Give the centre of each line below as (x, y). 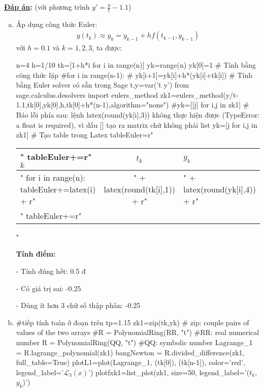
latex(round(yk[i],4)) (220, 189)
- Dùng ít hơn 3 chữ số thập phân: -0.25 (78, 305)
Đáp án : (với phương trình (47, 7)
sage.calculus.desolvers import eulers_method (87, 94)
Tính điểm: (36, 254)
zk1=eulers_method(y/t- (199, 94)
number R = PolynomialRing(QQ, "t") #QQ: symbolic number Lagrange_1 (134, 342)
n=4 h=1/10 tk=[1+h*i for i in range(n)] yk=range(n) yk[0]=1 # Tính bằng (136, 65)
